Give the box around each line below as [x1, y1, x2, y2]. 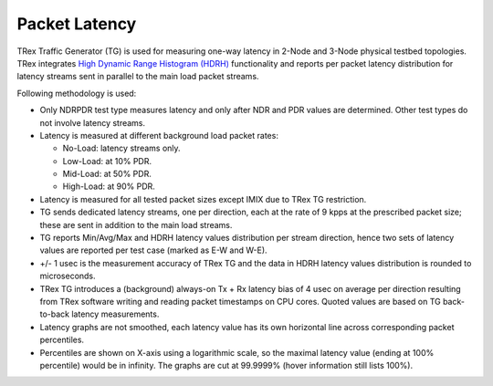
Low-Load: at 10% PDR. [62, 155, 152, 166]
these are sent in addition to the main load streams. [39, 219, 233, 230]
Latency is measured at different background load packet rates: [39, 130, 278, 141]
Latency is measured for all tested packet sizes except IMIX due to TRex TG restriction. [39, 193, 367, 204]
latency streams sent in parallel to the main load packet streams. [16, 71, 259, 82]
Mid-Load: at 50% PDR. [62, 169, 152, 180]
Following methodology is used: [16, 88, 137, 99]
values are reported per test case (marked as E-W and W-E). [39, 245, 268, 256]
